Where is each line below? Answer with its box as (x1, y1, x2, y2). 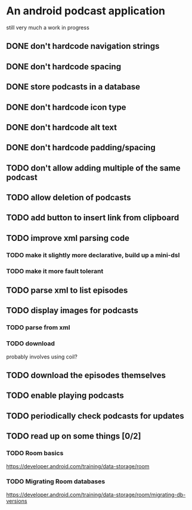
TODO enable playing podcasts (6, 391, 124, 401)
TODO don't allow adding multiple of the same (6, 163, 181, 173)
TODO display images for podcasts (6, 305, 138, 316)
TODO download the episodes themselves (6, 370, 166, 381)
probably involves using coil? (6, 353, 78, 360)
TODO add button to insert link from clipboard (6, 213, 179, 223)
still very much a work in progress (6, 24, 89, 31)
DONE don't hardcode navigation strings (6, 41, 160, 51)
